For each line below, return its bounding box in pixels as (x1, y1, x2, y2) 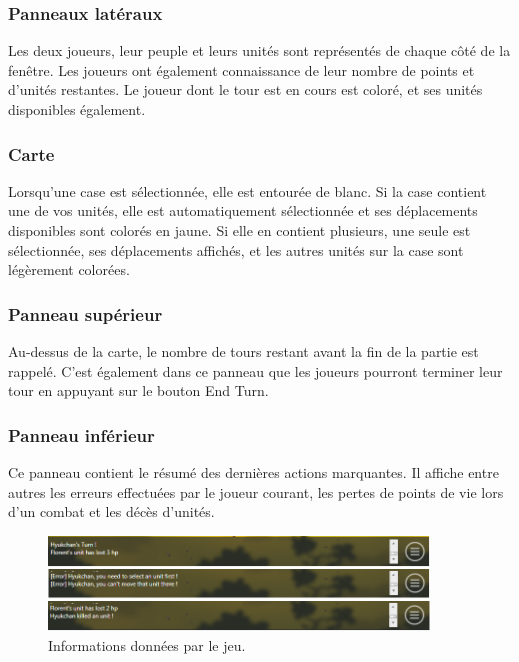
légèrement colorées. (8, 259, 130, 280)
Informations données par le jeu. (48, 634, 246, 655)
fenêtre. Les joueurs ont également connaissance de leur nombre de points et (8, 59, 475, 80)
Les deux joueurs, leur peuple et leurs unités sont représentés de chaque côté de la (8, 40, 511, 61)
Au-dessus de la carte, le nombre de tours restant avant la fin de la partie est (8, 341, 479, 361)
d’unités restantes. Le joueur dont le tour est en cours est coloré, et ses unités (8, 79, 483, 100)
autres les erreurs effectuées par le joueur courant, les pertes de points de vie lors (8, 481, 504, 502)
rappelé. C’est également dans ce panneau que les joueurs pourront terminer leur (8, 360, 503, 381)
